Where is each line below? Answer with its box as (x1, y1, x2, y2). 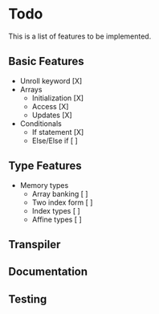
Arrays (19, 84, 43, 94)
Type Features (8, 159, 82, 173)
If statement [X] (31, 127, 84, 137)
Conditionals (19, 118, 62, 128)
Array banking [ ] (31, 189, 88, 198)
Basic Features (8, 55, 84, 68)
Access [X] (31, 101, 69, 111)
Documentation (8, 265, 88, 279)
